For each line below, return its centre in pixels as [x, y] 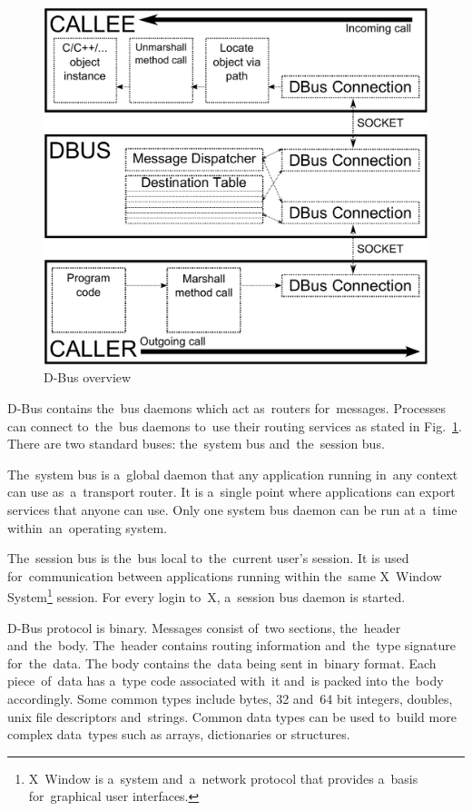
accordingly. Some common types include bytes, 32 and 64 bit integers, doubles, [230, 698]
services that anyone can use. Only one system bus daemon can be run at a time [232, 509]
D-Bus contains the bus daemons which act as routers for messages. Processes [227, 407]
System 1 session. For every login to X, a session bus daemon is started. [206, 595]
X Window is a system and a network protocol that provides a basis [223, 778]
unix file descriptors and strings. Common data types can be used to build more [232, 716]
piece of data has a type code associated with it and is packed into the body [226, 681]
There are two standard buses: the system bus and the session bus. [196, 444]
